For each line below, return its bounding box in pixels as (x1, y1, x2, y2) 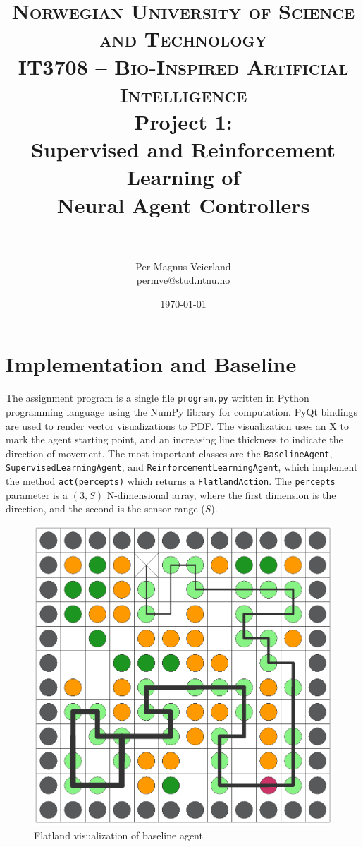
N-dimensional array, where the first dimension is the (106, 487, 336, 502)
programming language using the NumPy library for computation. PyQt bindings (6, 404, 357, 419)
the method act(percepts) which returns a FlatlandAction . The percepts (6, 474, 336, 488)
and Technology (99, 24, 267, 53)
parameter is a (6, 487, 68, 502)
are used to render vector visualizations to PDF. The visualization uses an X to (6, 418, 349, 433)
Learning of (126, 162, 240, 191)
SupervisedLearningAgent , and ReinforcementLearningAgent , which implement (6, 459, 358, 474)
